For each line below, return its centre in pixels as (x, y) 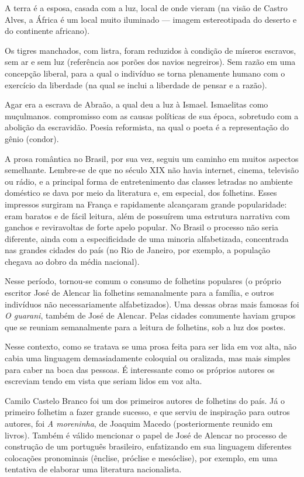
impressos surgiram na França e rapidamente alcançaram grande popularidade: (146, 204)
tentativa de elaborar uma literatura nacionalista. (93, 469)
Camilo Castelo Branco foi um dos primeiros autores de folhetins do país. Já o (145, 400)
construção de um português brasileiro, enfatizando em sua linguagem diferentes (148, 446)
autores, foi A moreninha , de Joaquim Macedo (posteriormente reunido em (139, 423)
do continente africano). (47, 31)
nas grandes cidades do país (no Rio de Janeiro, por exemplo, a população (137, 250)
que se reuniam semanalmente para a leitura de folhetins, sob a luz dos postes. (145, 326)
